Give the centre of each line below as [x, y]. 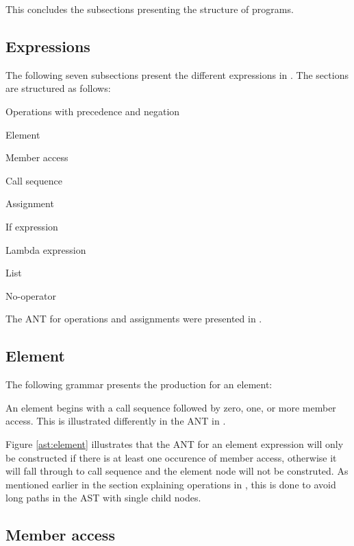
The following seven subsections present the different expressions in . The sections [177, 74]
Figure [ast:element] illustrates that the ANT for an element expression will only [175, 443]
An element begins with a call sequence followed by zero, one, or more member [171, 407]
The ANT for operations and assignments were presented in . [134, 319]
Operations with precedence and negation [93, 111]
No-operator [31, 295]
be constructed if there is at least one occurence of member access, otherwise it [171, 457]
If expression [32, 226]
